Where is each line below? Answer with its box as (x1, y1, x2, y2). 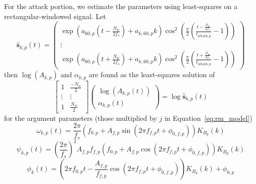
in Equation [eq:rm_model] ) (164, 112, 252, 123)
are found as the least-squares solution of (89, 69, 215, 80)
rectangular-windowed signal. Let (4, 11, 106, 21)
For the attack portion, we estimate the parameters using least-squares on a (4, 1, 237, 11)
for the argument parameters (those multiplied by (4, 112, 157, 123)
